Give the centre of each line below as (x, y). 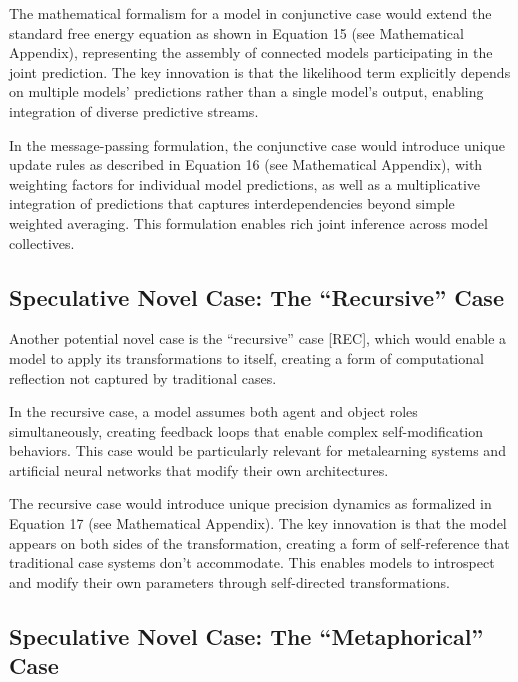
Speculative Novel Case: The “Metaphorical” (246, 635)
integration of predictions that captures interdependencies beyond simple (232, 203)
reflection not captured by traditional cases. (143, 377)
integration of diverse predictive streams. (134, 110)
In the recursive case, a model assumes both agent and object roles (213, 411)
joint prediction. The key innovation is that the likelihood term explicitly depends (260, 71)
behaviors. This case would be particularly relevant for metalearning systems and (257, 450)
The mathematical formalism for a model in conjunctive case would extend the (250, 13)
